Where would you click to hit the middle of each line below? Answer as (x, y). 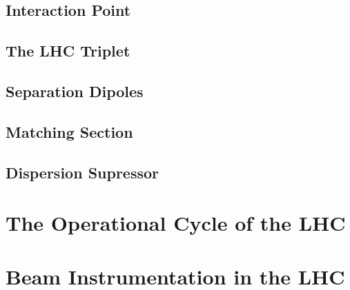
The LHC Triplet (68, 51)
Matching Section (69, 131)
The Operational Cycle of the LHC (176, 223)
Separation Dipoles (75, 91)
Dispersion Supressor (82, 172)
